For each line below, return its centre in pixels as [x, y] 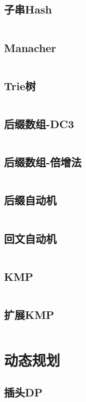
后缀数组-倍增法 [43, 162]
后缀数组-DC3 [39, 124]
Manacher [30, 47]
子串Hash [28, 9]
